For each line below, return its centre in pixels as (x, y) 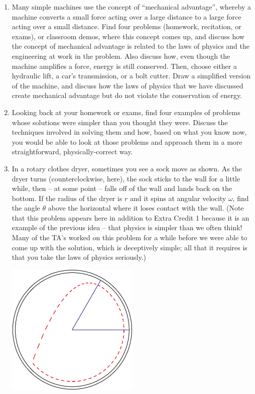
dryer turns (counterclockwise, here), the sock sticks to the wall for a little (126, 178)
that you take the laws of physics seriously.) (79, 257)
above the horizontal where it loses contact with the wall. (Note (146, 208)
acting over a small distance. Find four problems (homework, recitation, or (126, 26)
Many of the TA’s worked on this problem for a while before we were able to (130, 237)
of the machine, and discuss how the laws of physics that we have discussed (127, 85)
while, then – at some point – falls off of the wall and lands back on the (122, 188)
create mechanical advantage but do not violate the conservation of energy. (127, 95)
